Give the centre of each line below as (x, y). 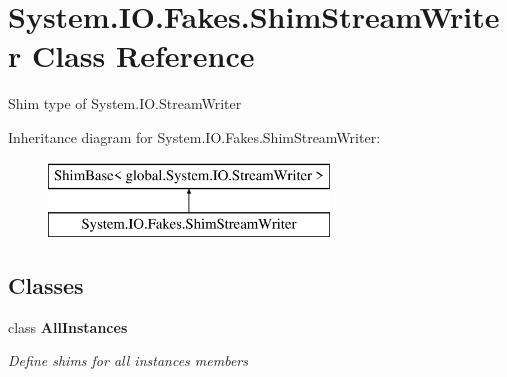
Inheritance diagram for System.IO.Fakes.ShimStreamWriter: (194, 136)
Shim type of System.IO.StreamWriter (125, 103)
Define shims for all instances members (128, 360)
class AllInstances (68, 326)
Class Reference (143, 55)
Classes (46, 285)
